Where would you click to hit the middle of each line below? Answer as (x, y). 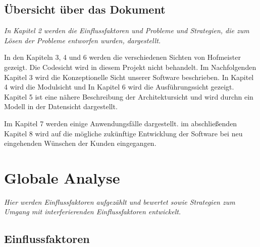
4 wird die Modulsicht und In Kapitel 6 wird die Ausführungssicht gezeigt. (119, 87)
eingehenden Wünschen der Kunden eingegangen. (80, 143)
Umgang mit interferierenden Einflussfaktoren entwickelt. (93, 212)
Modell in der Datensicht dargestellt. (61, 106)
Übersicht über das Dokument (85, 9)
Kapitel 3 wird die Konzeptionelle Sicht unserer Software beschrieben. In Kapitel (129, 77)
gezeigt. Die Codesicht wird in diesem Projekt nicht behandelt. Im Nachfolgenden (130, 67)
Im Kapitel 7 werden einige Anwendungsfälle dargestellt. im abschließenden (121, 123)
